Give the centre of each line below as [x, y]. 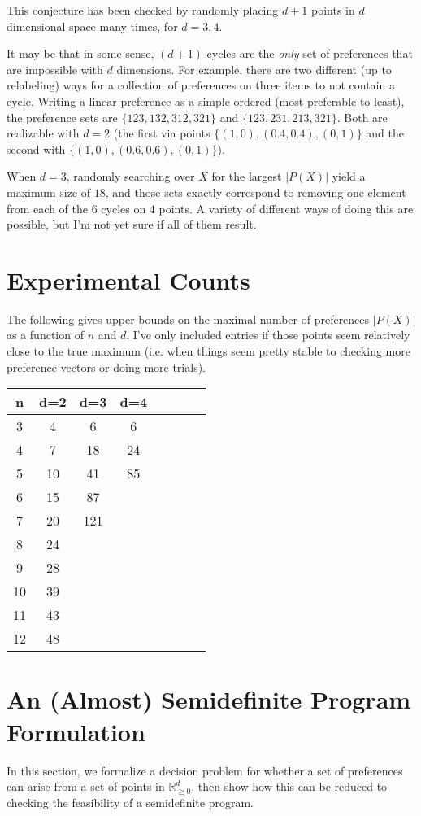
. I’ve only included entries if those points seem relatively [268, 335]
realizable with [43, 133]
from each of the [47, 208]
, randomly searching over [130, 176]
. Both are [362, 117]
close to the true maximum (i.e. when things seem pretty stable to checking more [208, 351]
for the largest [247, 176]
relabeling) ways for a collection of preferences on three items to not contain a [201, 85]
